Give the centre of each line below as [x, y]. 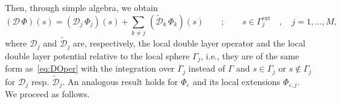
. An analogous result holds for [120, 81]
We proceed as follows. [48, 94]
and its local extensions [236, 81]
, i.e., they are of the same [250, 55]
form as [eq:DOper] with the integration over [90, 68]
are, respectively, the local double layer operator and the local [189, 43]
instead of [207, 68]
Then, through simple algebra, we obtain [82, 7]
